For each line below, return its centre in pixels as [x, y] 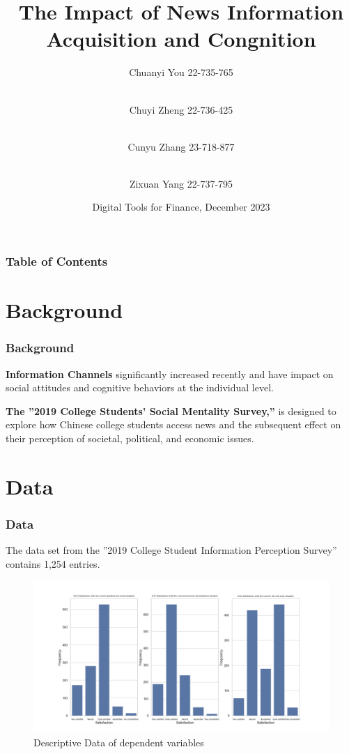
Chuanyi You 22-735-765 [181, 72]
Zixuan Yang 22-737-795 [181, 183]
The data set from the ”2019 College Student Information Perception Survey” [171, 550]
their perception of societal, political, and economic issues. [130, 438]
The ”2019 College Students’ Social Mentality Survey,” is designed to [171, 410]
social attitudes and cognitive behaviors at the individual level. [140, 387]
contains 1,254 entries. [53, 563]
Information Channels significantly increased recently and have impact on [170, 374]
